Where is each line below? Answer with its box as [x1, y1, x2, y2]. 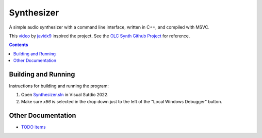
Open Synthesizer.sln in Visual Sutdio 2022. [21, 92, 109, 98]
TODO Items [21, 124, 46, 130]
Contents [9, 42, 29, 48]
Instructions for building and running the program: [9, 83, 109, 89]
